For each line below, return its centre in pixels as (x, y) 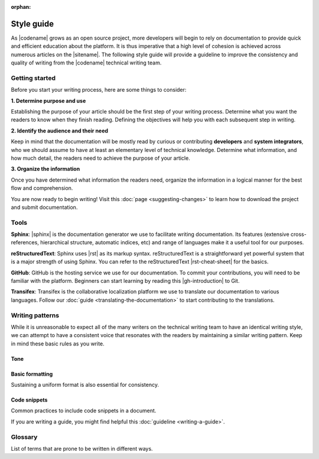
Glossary (24, 437)
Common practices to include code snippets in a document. (84, 410)
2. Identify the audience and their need (60, 131)
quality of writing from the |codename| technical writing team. (86, 63)
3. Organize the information (45, 169)
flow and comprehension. (42, 188)
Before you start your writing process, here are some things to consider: (99, 90)
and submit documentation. (44, 207)
